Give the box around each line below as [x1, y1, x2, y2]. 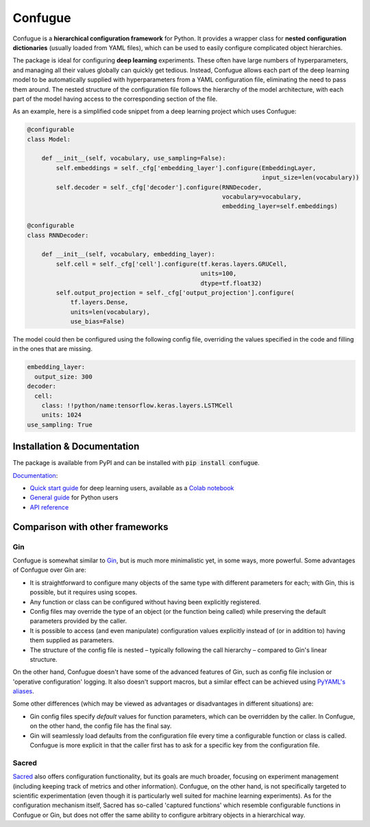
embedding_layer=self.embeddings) [221, 202, 338, 211]
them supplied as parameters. [29, 636, 114, 645]
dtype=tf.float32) [200, 279, 262, 287]
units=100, [200, 269, 237, 278]
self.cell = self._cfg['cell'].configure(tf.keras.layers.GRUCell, [56, 260, 288, 267]
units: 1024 [41, 411, 82, 419]
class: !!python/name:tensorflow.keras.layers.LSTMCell [41, 402, 234, 409]
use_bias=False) [70, 317, 125, 326]
